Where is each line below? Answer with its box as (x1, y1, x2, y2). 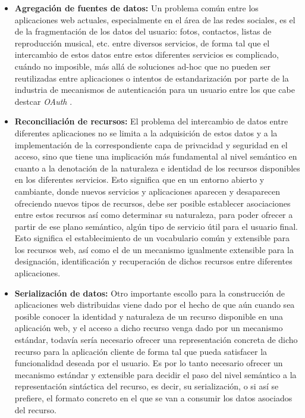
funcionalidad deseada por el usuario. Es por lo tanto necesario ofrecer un (14, 357, 283, 369)
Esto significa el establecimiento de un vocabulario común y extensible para (14, 232, 290, 244)
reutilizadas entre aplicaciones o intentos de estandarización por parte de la (14, 71, 289, 84)
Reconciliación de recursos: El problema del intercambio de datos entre (14, 115, 288, 127)
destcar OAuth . (14, 95, 73, 107)
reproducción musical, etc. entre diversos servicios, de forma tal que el (14, 36, 270, 49)
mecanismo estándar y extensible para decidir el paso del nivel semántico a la (14, 368, 297, 380)
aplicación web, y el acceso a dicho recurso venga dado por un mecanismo (14, 322, 283, 334)
